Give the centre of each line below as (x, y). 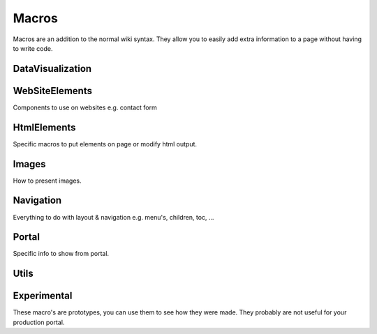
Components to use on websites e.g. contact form (85, 107)
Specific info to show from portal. (61, 254)
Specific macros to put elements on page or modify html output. (105, 144)
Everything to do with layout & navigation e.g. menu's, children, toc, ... (113, 217)
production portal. (39, 322)
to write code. (33, 48)
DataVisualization (52, 69)
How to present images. (47, 181)
